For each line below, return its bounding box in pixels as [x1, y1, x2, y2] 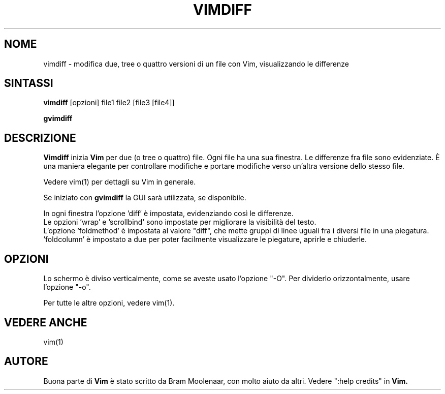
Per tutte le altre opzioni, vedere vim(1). [43, 298, 175, 308]
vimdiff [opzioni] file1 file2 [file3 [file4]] [43, 98, 175, 107]
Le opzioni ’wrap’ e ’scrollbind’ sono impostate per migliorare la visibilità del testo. [43, 218, 316, 227]
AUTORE [4, 355, 48, 368]
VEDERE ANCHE [4, 316, 87, 329]
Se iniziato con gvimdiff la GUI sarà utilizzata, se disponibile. [43, 193, 246, 202]
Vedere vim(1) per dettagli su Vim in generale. [43, 177, 196, 187]
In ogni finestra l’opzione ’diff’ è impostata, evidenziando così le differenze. [43, 209, 294, 218]
